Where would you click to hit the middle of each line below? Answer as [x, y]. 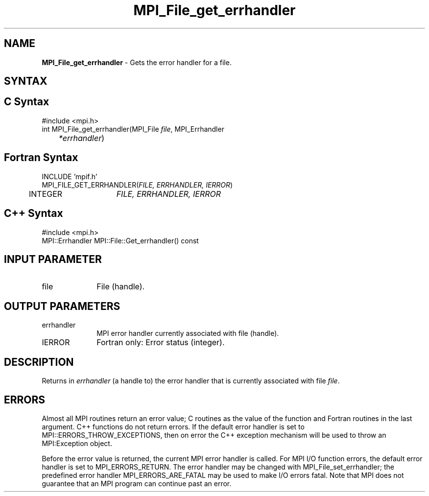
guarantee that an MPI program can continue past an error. [137, 483]
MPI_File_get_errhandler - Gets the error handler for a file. [137, 62]
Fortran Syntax [41, 158]
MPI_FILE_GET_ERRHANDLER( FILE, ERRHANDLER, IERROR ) [137, 185]
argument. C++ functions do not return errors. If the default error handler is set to [173, 426]
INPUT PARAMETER [53, 259]
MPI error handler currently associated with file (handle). [188, 333]
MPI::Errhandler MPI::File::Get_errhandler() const [120, 240]
